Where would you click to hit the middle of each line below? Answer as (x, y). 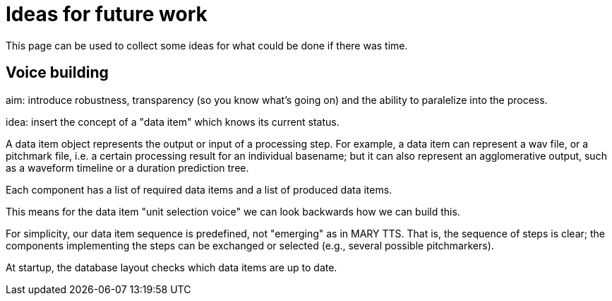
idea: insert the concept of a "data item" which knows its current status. (173, 122)
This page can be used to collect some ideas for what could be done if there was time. (207, 45)
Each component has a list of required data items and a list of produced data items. (199, 189)
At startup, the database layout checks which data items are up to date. (172, 267)
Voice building (57, 73)
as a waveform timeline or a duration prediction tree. (127, 167)
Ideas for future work (107, 14)
